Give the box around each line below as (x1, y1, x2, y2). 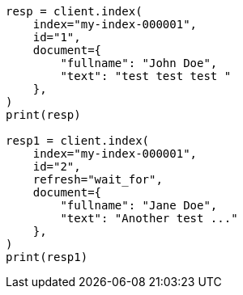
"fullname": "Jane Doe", (60, 199, 218, 212)
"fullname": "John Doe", (60, 57, 218, 70)
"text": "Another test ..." (60, 212, 238, 225)
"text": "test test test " (60, 70, 232, 82)
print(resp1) (6, 251, 88, 263)
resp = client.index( (6, 5, 143, 18)
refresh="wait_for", (32, 173, 163, 186)
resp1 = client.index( (6, 134, 150, 147)
